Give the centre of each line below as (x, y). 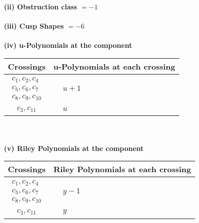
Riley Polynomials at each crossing (122, 169)
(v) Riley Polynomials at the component (74, 148)
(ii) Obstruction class (41, 6)
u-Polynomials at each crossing (114, 66)
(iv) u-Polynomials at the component (68, 45)
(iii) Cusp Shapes (34, 26)
